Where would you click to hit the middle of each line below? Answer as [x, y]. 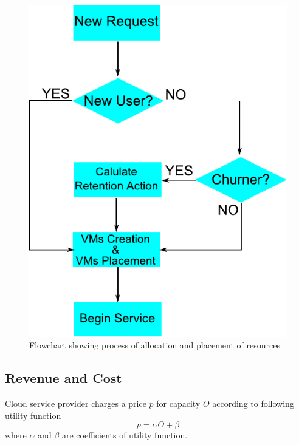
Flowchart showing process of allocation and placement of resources [155, 345]
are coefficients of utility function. [125, 435]
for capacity [178, 403]
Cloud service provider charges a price [76, 403]
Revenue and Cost [64, 378]
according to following [253, 403]
